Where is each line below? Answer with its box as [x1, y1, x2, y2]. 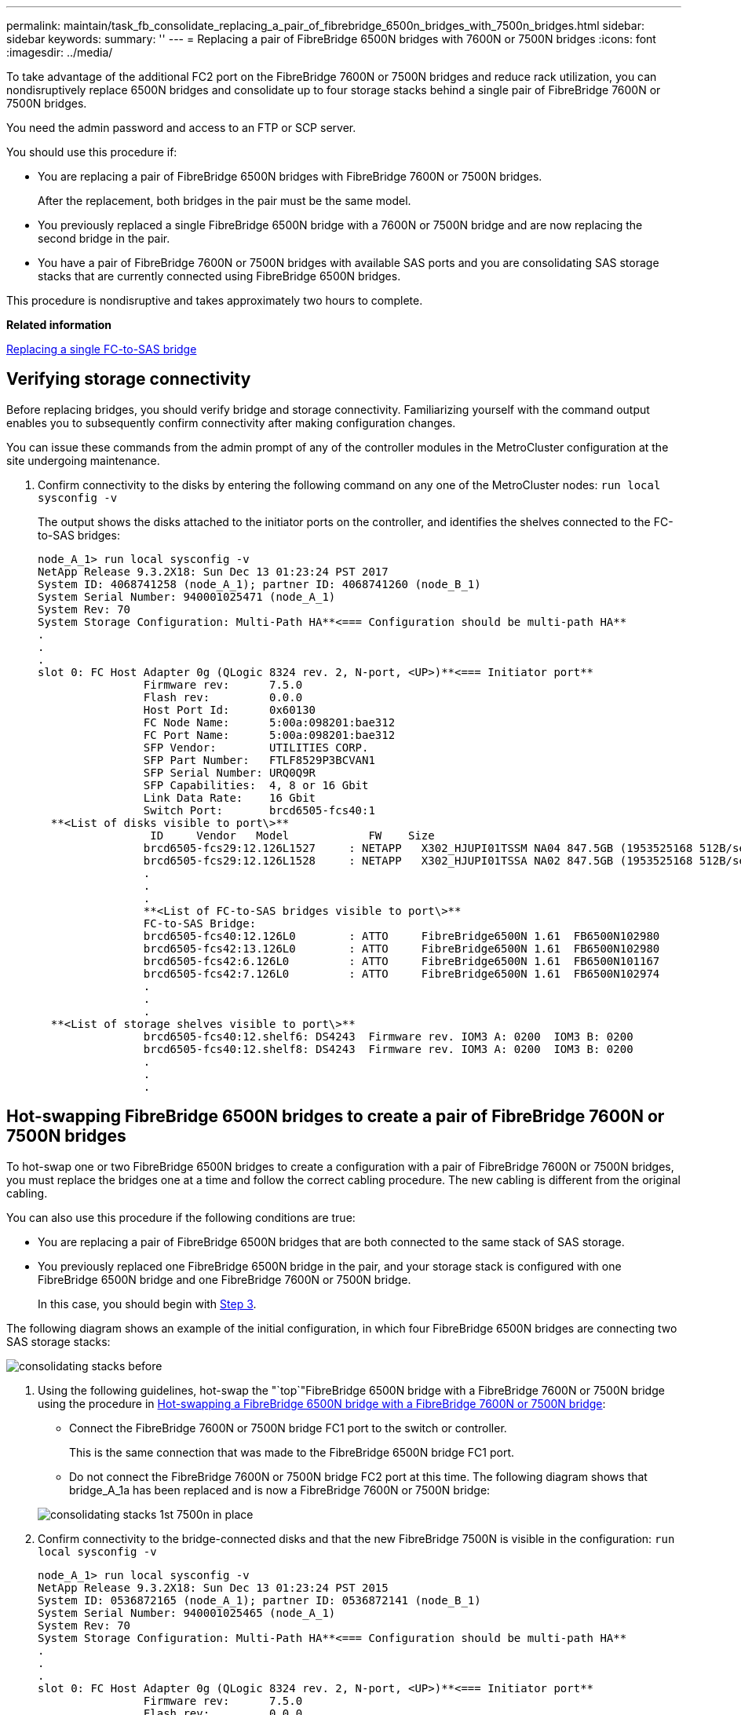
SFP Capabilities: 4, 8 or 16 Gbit [143, 778, 369, 792]
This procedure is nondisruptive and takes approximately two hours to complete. [6, 294, 423, 307]
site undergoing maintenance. [6, 453, 160, 467]
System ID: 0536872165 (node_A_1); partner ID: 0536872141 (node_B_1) [38, 1593, 481, 1607]
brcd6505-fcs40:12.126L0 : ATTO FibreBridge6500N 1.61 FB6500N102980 [143, 929, 660, 942]
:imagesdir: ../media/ [6, 46, 113, 59]
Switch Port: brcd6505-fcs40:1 [143, 803, 375, 817]
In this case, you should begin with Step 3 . [38, 1296, 257, 1311]
